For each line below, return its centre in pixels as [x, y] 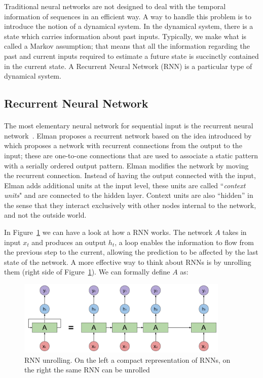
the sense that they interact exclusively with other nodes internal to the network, [130, 205]
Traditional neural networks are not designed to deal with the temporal [115, 6]
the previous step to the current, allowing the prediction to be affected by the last [131, 252]
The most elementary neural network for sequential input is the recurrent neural [129, 126]
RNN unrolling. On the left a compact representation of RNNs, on [127, 359]
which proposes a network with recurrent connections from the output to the [123, 145]
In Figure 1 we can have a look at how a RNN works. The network [108, 232]
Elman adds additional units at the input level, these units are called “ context [125, 185]
